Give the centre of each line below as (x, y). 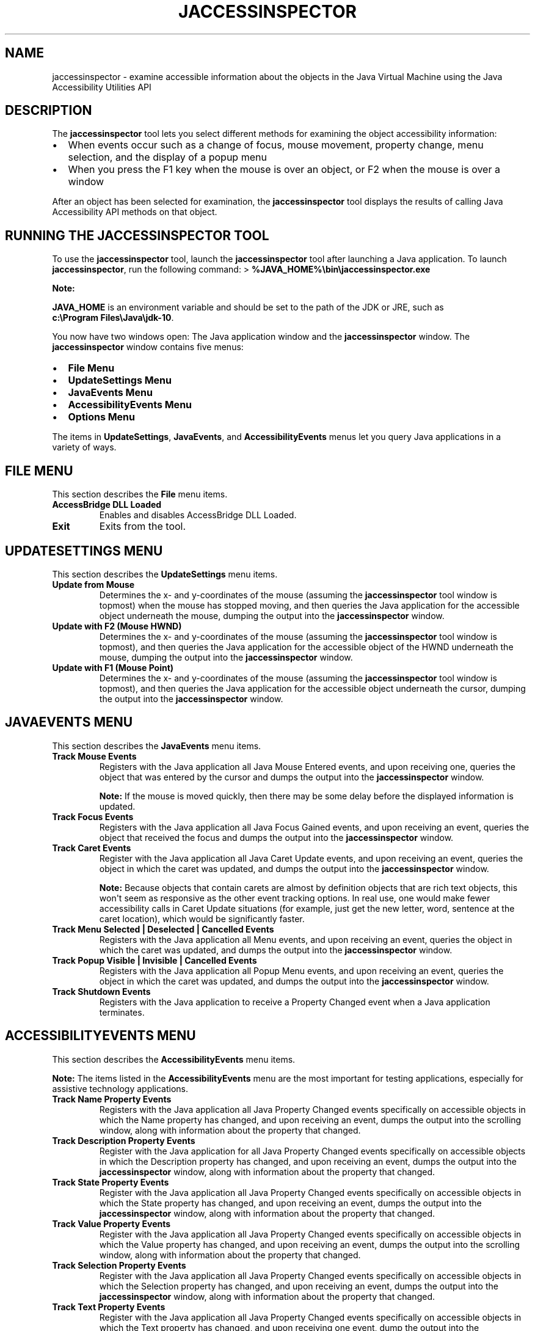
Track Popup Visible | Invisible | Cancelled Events (155, 960)
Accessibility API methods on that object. (135, 212)
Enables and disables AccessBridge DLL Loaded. (198, 515)
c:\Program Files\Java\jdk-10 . (113, 318)
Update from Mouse (93, 584)
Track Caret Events (92, 848)
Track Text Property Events (109, 1307)
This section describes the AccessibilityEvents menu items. (174, 1059)
